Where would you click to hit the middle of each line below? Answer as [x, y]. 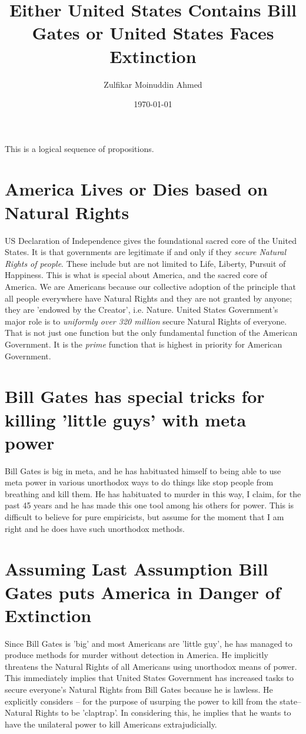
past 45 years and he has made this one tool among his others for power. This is [149, 505]
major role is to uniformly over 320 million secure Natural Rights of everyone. [146, 321]
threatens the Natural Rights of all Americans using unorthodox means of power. [151, 666]
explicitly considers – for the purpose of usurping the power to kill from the [141, 701]
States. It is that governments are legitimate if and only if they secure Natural [146, 252]
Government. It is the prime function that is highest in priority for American [144, 344]
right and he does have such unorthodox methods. [95, 528]
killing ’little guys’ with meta [126, 419]
